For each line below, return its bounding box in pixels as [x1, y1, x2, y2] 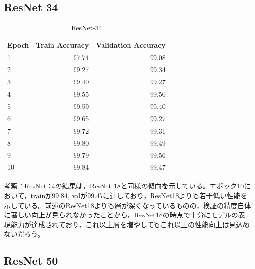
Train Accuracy [36, 39, 89, 50]
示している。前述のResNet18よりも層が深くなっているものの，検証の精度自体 [4, 200, 251, 210]
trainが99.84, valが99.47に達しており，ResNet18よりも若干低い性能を [30, 190, 248, 200]
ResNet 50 [4, 253, 58, 268]
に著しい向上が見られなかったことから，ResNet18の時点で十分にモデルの [4, 210, 238, 220]
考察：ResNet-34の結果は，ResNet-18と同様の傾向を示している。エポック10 [4, 181, 244, 191]
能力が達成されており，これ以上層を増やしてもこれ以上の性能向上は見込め [10, 219, 250, 229]
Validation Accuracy [96, 39, 166, 50]
